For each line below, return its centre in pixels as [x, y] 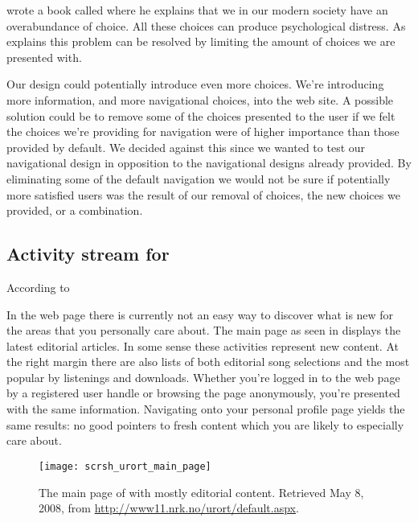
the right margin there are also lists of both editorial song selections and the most [208, 362]
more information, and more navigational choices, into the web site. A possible [200, 99]
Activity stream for [88, 254]
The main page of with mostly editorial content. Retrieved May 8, [201, 492]
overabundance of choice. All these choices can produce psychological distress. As [206, 25]
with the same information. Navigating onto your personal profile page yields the [206, 409]
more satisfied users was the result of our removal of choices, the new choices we [203, 194]
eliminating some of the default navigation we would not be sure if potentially [199, 178]
